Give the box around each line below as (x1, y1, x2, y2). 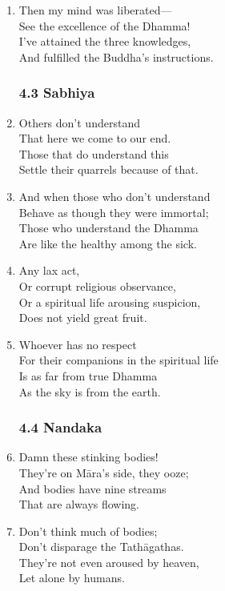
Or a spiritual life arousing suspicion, (18, 293, 201, 310)
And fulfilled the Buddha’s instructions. (18, 48, 214, 65)
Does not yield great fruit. (18, 309, 147, 326)
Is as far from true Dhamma (18, 367, 158, 384)
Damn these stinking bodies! (18, 448, 159, 465)
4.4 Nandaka (18, 417, 102, 437)
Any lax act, (18, 262, 80, 279)
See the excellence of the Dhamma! (18, 17, 191, 34)
